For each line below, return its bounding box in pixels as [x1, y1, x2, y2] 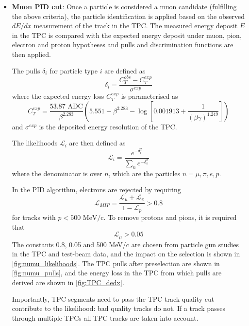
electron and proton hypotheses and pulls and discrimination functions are [12, 39, 233, 50]
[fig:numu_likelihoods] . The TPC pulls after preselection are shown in [12, 258, 220, 268]
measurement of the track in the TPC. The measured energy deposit [33, 20, 238, 31]
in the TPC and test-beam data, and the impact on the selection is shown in [12, 249, 240, 259]
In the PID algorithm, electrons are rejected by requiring [12, 184, 181, 195]
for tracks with [12, 212, 56, 222]
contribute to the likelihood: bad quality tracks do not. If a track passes [12, 303, 225, 313]
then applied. [12, 49, 51, 59]
